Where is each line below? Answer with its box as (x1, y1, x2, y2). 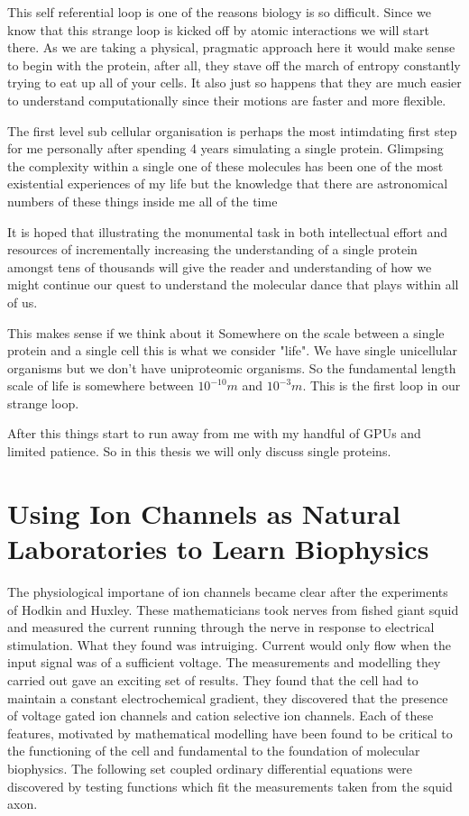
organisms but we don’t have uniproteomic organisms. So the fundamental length (7, 358, 456, 377)
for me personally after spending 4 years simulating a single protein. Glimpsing (7, 139, 444, 158)
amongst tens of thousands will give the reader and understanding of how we (7, 257, 432, 276)
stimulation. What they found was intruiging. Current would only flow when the (7, 635, 451, 654)
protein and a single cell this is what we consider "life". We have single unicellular (7, 341, 458, 360)
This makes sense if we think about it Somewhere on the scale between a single (7, 323, 445, 342)
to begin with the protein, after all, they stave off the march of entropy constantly (7, 55, 461, 74)
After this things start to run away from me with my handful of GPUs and (7, 424, 421, 443)
